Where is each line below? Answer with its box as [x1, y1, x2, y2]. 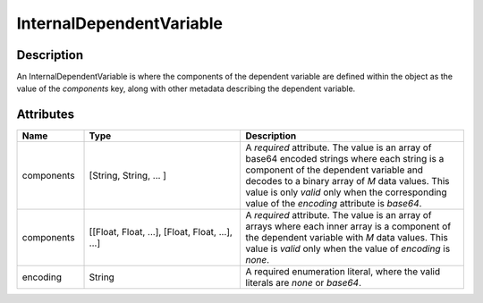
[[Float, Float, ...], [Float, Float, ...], [89, 226, 233, 239]
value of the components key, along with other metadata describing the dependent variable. [16, 83, 356, 94]
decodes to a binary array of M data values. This [245, 175, 450, 188]
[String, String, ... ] [89, 170, 167, 182]
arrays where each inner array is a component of [245, 220, 452, 232]
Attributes [16, 107, 75, 122]
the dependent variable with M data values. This [245, 231, 449, 244]
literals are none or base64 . [245, 277, 362, 290]
